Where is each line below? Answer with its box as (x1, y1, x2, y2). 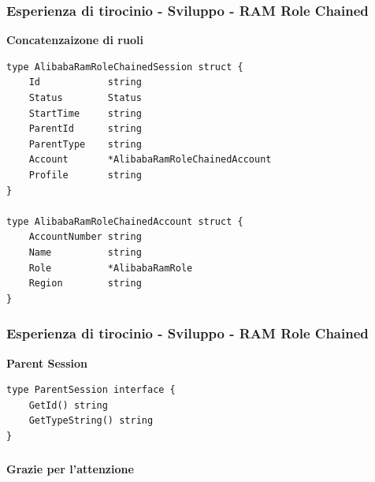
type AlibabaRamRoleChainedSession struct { (6, 61, 243, 73)
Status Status (28, 92, 142, 103)
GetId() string (28, 399, 108, 411)
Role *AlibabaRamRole (28, 262, 193, 274)
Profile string (28, 169, 142, 181)
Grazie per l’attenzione (6, 461, 134, 477)
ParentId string (28, 123, 142, 135)
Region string (28, 278, 142, 290)
